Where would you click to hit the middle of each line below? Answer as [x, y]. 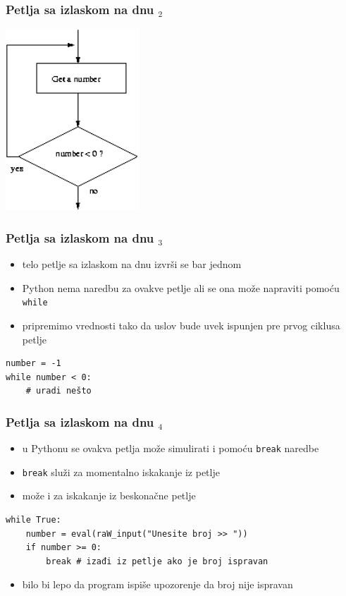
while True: [33, 520]
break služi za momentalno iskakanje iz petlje [121, 472]
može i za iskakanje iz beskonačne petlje [109, 495]
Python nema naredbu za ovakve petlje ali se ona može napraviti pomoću [181, 287]
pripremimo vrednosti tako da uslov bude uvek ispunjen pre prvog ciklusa [181, 325]
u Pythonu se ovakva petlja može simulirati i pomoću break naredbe [171, 448]
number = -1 [33, 364]
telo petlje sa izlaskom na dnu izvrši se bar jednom [132, 264]
